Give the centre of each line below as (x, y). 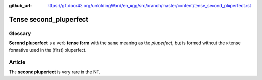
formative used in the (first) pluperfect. (48, 50)
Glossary (20, 33)
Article (17, 62)
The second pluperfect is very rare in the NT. (55, 72)
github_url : (20, 6)
